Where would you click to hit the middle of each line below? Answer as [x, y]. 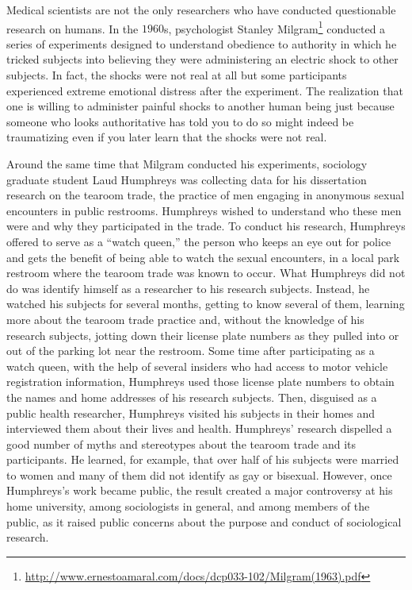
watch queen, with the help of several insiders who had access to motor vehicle [197, 366]
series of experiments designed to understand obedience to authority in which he [202, 43]
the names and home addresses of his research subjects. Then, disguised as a [192, 397]
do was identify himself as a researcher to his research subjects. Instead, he [188, 288]
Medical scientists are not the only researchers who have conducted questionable [201, 10]
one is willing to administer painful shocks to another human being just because [200, 106]
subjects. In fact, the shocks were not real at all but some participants [177, 75]
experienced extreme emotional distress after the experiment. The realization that [205, 90]
